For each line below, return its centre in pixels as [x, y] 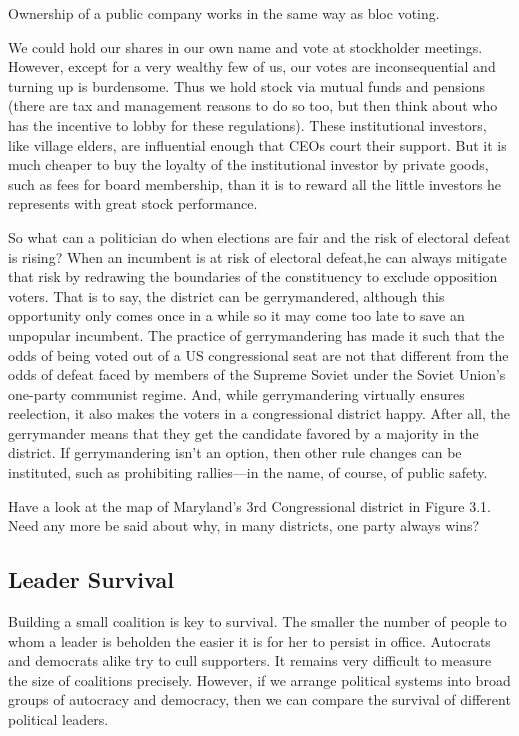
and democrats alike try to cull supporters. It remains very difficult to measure [250, 660]
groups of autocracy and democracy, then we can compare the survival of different [259, 699]
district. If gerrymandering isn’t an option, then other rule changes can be [235, 452]
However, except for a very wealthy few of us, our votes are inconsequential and [252, 66]
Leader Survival [91, 579]
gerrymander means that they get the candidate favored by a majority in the [243, 432]
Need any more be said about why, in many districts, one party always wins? [244, 525]
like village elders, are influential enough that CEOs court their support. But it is [257, 144]
